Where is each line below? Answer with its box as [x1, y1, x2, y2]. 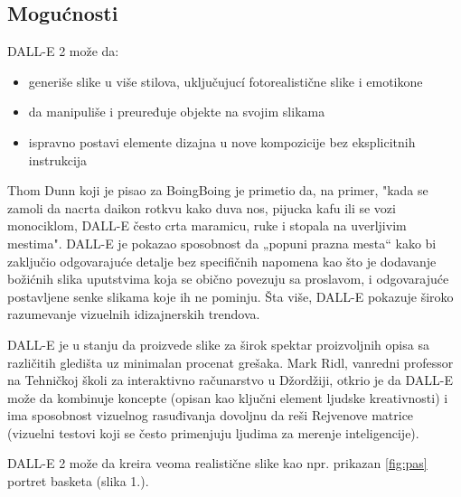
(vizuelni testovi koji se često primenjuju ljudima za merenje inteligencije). [7, 423, 419, 442]
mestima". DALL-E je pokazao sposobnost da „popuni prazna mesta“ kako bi [7, 233, 437, 252]
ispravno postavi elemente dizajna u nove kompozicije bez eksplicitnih [28, 132, 416, 151]
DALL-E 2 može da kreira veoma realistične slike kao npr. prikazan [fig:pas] [7, 454, 428, 473]
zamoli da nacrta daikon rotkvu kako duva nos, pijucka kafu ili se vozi [7, 198, 396, 217]
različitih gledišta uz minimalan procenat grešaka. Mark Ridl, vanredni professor [7, 352, 454, 371]
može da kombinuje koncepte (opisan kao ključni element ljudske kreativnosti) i [7, 388, 448, 407]
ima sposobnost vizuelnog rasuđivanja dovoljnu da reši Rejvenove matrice [7, 406, 414, 425]
